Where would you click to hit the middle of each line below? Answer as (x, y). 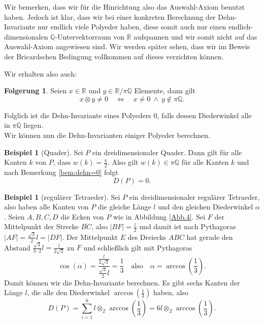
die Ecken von (82, 216)
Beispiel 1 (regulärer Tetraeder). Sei (62, 196)
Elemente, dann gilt (165, 91)
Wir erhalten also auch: (41, 73)
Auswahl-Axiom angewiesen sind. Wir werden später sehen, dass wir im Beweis (127, 46)
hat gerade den (210, 237)
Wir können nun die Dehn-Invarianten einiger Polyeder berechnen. (107, 135)
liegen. (34, 125)
